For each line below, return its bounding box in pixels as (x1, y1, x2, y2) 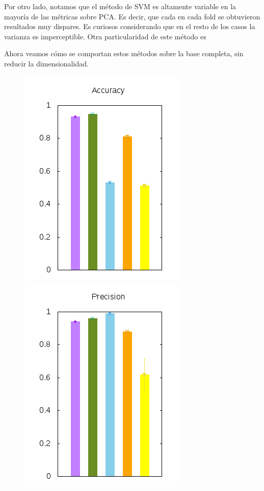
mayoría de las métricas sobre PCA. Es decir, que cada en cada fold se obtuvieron (4, 11, 260, 21)
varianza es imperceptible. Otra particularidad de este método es (4, 31, 206, 41)
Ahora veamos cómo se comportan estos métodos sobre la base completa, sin (4, 48, 244, 59)
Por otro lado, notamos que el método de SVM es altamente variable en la (4, 1, 236, 11)
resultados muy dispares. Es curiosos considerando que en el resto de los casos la (4, 21, 255, 32)
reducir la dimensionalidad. (4, 58, 89, 68)
